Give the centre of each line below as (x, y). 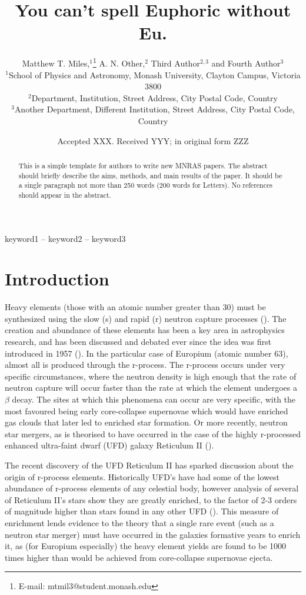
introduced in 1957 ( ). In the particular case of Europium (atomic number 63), (147, 353)
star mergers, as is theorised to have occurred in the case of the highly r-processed (153, 433)
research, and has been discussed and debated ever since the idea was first (138, 342)
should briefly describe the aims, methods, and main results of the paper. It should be (150, 175)
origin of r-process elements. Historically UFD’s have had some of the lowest (142, 476)
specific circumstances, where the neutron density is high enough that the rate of (151, 376)
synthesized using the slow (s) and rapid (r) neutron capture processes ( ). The (146, 318)
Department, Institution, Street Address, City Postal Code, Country (154, 97)
